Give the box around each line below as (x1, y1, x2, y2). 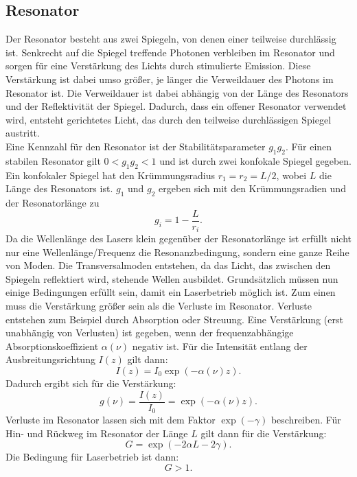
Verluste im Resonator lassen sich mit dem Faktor (5, 412, 216, 427)
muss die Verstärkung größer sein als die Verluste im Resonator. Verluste (5, 299, 312, 313)
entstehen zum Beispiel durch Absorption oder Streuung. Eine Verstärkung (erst (5, 312, 343, 326)
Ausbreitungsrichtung (5, 352, 95, 367)
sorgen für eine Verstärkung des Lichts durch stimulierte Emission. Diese (5, 58, 311, 73)
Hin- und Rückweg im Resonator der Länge (5, 426, 188, 440)
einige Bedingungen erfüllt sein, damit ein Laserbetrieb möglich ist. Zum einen (5, 285, 336, 299)
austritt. (5, 126, 40, 140)
